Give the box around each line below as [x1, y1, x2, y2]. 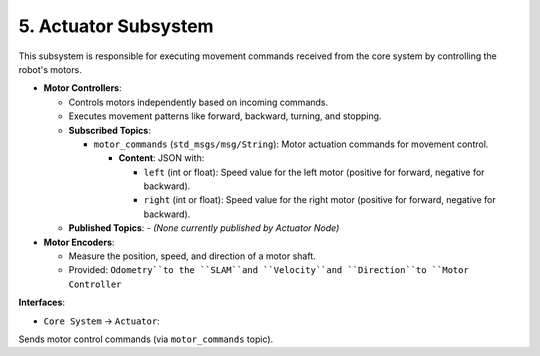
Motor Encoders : [43, 236, 115, 248]
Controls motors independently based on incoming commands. [68, 96, 329, 108]
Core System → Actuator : [43, 315, 160, 327]
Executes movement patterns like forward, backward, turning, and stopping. [68, 110, 382, 122]
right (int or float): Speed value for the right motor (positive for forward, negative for [143, 194, 496, 206]
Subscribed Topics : [68, 124, 152, 136]
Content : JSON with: [118, 152, 205, 164]
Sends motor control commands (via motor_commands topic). [18, 333, 274, 345]
